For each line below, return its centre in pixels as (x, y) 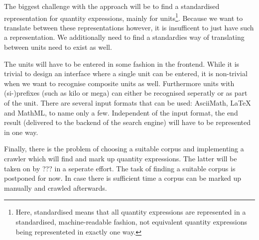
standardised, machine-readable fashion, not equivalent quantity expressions (131, 221)
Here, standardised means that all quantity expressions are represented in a (131, 212)
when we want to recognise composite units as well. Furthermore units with (119, 83)
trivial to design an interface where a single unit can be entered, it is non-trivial (126, 73)
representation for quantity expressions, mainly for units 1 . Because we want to (124, 17)
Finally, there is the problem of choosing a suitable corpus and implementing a (124, 149)
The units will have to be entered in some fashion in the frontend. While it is (122, 63)
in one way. (21, 132)
